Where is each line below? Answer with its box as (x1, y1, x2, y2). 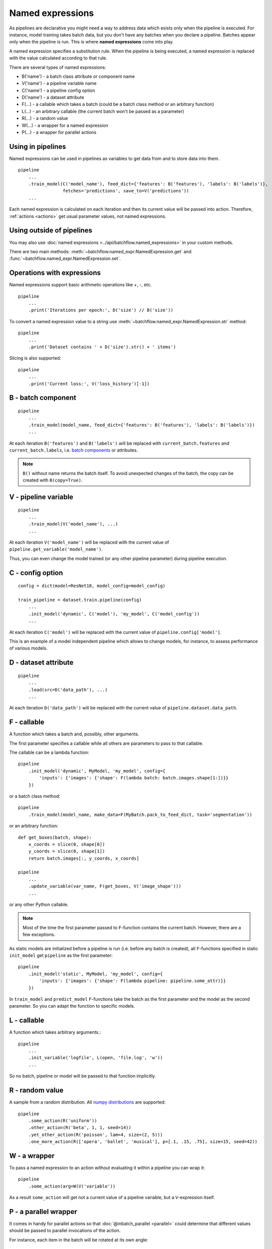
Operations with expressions (9, 269, 101, 277)
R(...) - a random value (21, 115, 68, 121)
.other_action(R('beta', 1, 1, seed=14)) (28, 1125, 132, 1131)
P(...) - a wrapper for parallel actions (21, 129, 97, 135)
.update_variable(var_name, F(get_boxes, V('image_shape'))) (28, 883, 182, 889)
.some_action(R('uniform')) (28, 1118, 97, 1124)
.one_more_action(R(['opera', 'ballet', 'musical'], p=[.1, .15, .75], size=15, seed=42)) (28, 1139, 258, 1145)
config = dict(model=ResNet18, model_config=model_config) (18, 583, 166, 589)
